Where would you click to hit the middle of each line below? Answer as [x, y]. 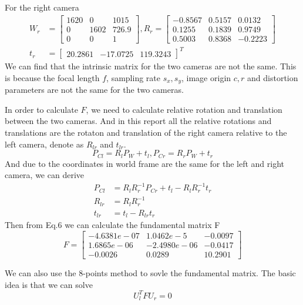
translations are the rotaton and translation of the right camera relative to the [146, 133]
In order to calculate [41, 109]
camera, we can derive [44, 175]
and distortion [273, 77]
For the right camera [42, 7]
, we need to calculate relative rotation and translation [184, 109]
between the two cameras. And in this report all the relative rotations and [138, 121]
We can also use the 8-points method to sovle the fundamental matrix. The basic [150, 273]
